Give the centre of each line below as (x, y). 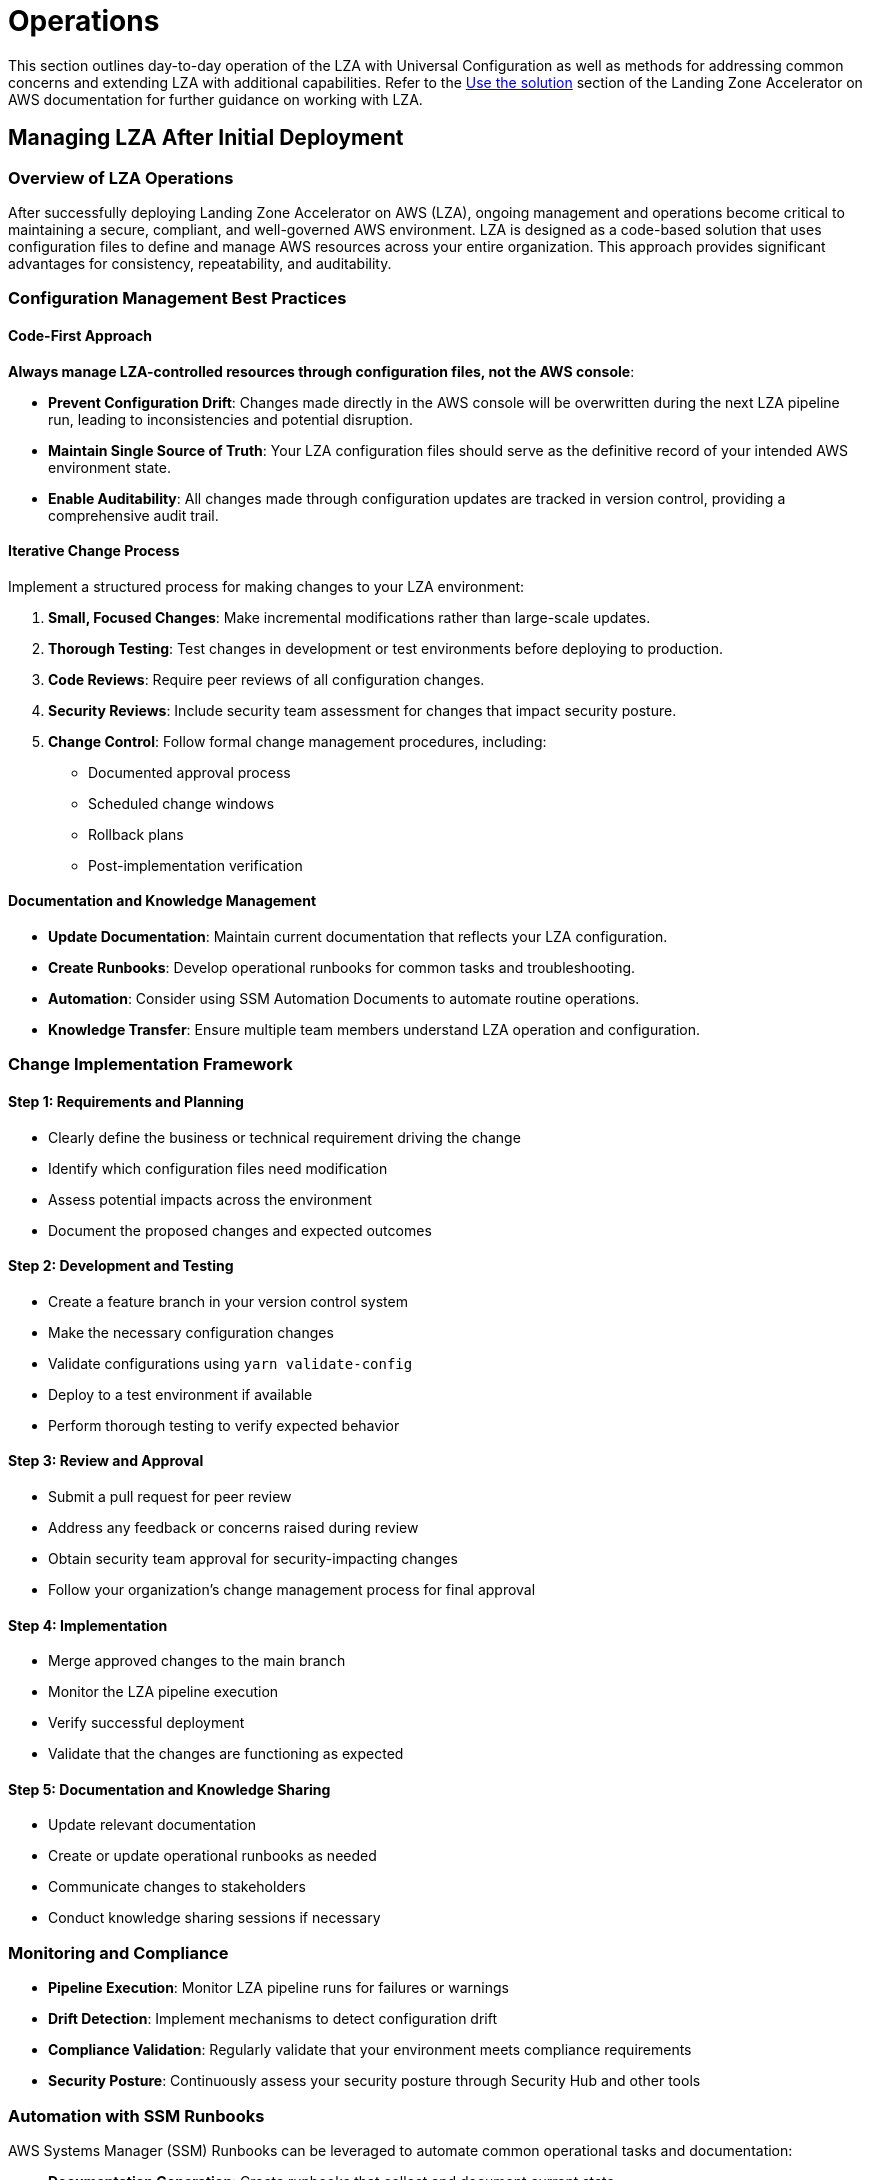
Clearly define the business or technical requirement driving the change (284, 1137)
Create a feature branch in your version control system (228, 1301)
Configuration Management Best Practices (177, 298)
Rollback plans (136, 834)
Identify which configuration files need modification (218, 1168)
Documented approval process (189, 772)
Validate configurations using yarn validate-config (230, 1363)
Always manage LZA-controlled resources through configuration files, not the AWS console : (321, 371)
